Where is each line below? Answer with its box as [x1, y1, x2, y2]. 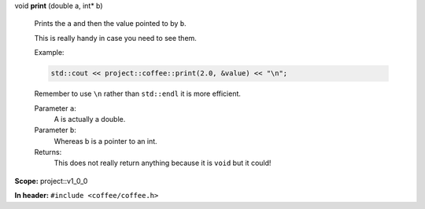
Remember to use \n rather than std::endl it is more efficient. [34, 89, 242, 98]
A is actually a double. [54, 114, 126, 123]
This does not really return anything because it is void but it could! [54, 158, 272, 168]
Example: [34, 48, 65, 57]
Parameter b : [34, 126, 76, 135]
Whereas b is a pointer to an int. [54, 136, 157, 145]
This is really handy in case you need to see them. [34, 33, 197, 42]
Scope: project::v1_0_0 [14, 176, 88, 185]
